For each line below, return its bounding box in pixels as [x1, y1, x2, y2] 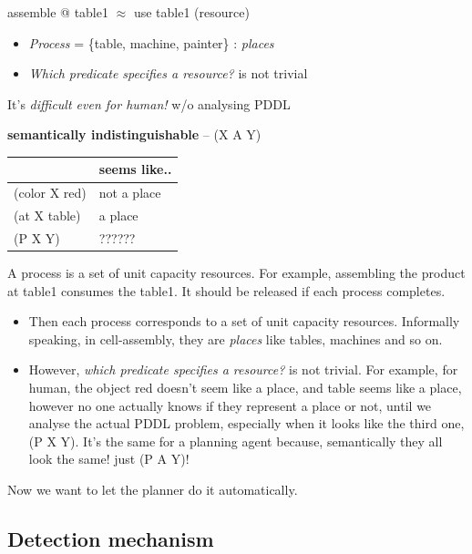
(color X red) [14, 183, 87, 202]
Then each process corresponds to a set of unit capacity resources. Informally [28, 312, 460, 331]
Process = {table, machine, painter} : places [28, 33, 274, 52]
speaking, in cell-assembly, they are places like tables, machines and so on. [28, 329, 443, 348]
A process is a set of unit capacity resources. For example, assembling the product [7, 263, 466, 282]
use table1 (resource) [133, 3, 250, 21]
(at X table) [14, 206, 81, 225]
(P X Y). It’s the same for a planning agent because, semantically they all [28, 431, 443, 450]
